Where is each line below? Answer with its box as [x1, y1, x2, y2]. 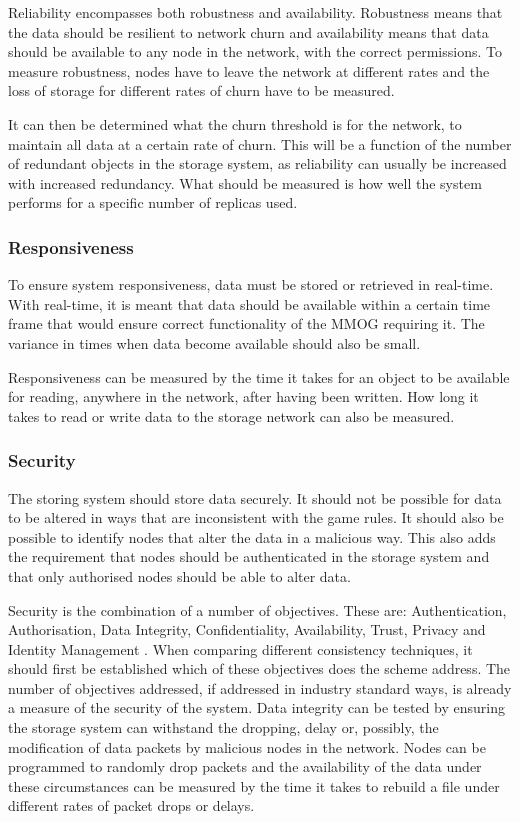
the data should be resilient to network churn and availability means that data [8, 21, 489, 42]
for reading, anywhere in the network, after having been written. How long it [8, 386, 479, 407]
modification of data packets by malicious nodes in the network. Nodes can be [8, 736, 486, 757]
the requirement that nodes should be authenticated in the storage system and [8, 546, 490, 567]
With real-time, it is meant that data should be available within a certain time [8, 293, 491, 314]
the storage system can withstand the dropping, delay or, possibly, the [8, 717, 439, 738]
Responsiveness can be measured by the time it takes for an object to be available [8, 366, 510, 387]
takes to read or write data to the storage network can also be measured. [8, 405, 455, 426]
